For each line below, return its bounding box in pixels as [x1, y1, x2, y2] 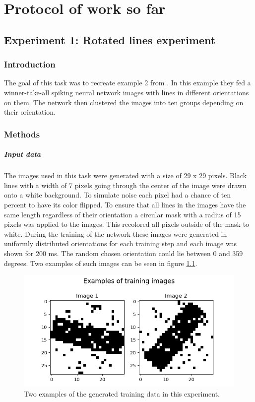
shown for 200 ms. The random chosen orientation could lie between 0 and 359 [4, 248, 243, 258]
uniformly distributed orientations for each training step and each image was [4, 238, 237, 249]
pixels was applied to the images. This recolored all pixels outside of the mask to [4, 219, 250, 229]
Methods [4, 128, 40, 140]
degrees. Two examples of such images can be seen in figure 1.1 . [4, 258, 197, 268]
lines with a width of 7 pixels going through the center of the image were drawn [4, 180, 247, 190]
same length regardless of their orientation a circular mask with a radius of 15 [4, 209, 241, 219]
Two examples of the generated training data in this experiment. [24, 388, 220, 399]
